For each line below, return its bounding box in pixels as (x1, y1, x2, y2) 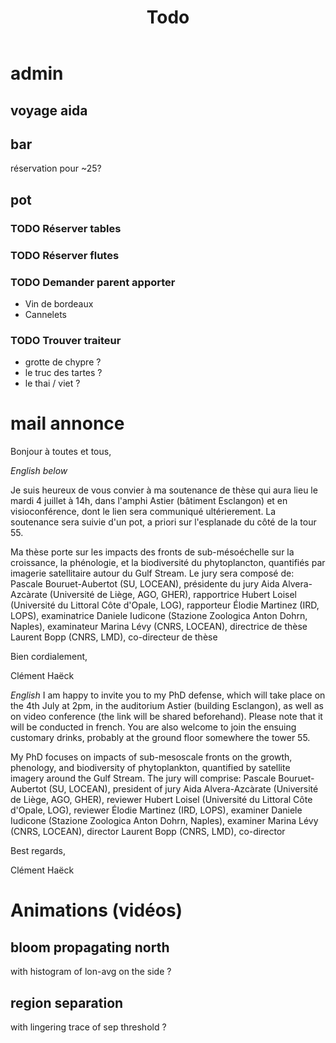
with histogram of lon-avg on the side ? (10, 966, 172, 978)
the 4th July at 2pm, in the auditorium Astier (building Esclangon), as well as (10, 700, 324, 712)
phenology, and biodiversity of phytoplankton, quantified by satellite (10, 762, 291, 774)
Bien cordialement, (10, 651, 88, 663)
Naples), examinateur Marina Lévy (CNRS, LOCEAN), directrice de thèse (10, 621, 308, 633)
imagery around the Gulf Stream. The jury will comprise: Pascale (10, 772, 277, 785)
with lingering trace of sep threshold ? (10, 1021, 167, 1033)
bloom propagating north (10, 939, 170, 956)
